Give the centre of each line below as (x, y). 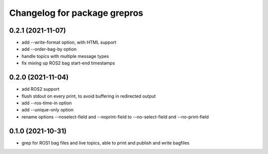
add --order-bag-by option (49, 49)
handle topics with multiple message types (65, 56)
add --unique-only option (48, 110)
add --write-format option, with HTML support (69, 43)
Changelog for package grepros (76, 13)
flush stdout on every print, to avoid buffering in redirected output (89, 96)
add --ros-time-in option (47, 103)
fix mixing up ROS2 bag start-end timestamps (68, 63)
